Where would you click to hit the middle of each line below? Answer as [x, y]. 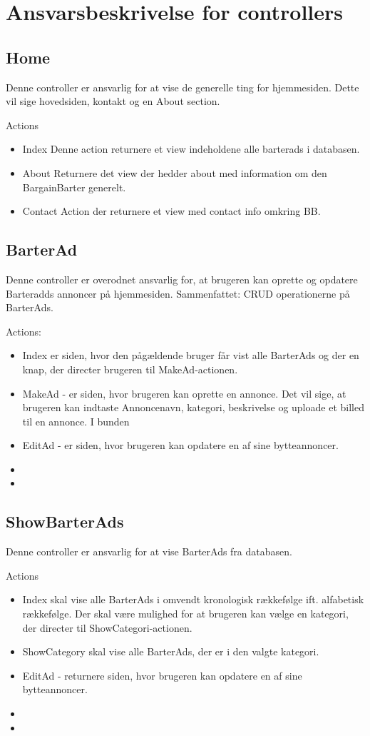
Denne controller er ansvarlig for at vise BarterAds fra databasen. [149, 551]
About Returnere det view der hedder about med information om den [175, 172]
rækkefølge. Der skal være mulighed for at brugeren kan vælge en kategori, [185, 614]
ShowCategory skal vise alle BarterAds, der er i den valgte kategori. [171, 651]
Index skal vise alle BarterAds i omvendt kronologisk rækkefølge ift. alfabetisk [193, 599]
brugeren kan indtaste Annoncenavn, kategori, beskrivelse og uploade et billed [193, 407]
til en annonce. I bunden [76, 421]
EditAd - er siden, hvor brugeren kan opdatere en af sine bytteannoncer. [180, 445]
